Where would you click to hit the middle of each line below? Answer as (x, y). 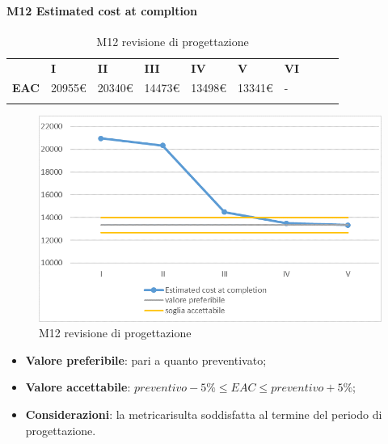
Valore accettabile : (78, 387)
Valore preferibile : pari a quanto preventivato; (146, 359)
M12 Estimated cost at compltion (102, 10)
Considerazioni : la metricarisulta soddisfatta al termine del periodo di (204, 414)
